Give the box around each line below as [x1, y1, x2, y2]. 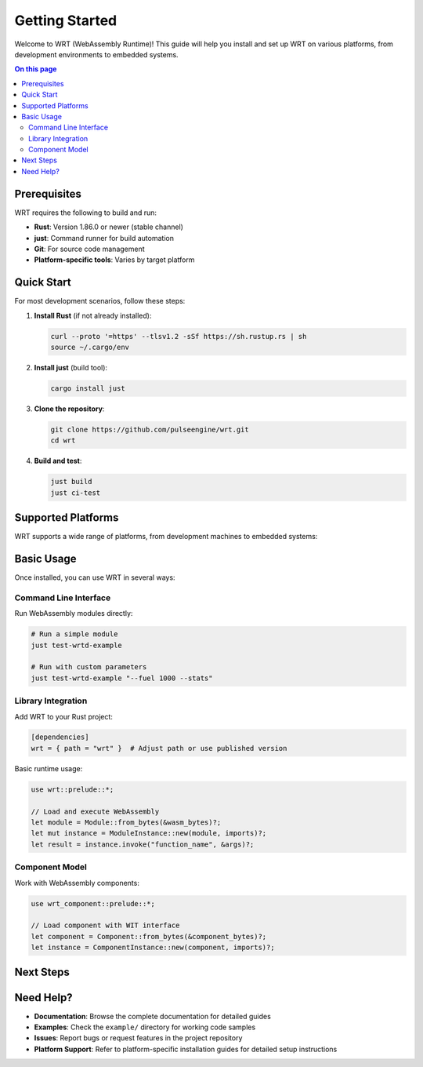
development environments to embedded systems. [14, 49, 179, 59]
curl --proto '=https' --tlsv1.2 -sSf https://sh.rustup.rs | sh [50, 332, 307, 340]
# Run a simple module [31, 630, 118, 639]
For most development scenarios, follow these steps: [14, 297, 186, 306]
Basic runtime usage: [14, 763, 83, 773]
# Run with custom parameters [31, 663, 147, 672]
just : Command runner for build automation [34, 233, 174, 242]
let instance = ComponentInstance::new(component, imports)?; [31, 943, 275, 952]
